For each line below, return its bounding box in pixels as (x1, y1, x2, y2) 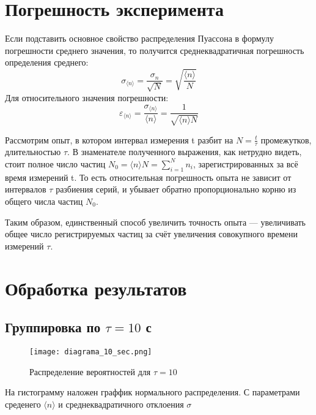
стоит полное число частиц (5, 157, 106, 170)
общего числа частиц (5, 194, 83, 207)
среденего (5, 397, 41, 410)
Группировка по (5, 318, 101, 337)
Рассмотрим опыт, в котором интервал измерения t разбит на (5, 133, 233, 146)
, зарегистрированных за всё (193, 157, 298, 170)
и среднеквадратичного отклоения (58, 397, 184, 410)
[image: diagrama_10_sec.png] (29, 347, 152, 356)
